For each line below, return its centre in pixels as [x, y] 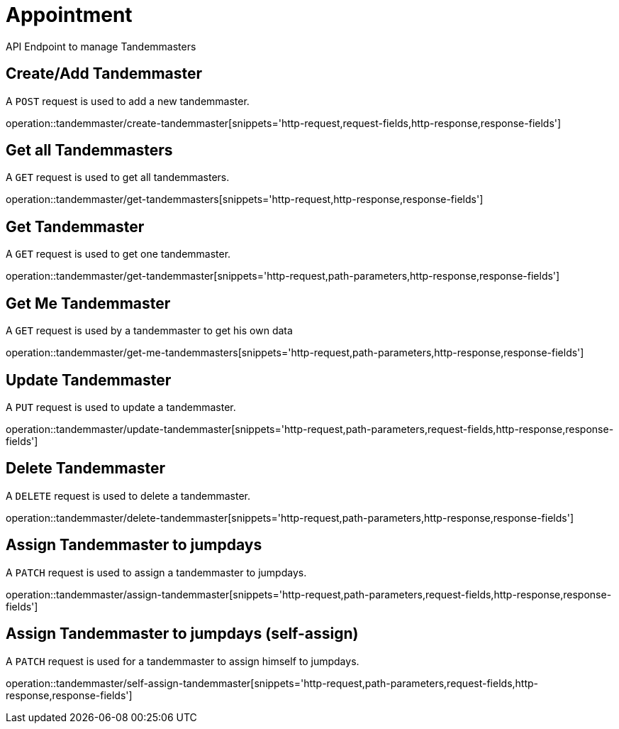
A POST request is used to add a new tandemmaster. [128, 101]
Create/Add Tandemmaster [104, 74]
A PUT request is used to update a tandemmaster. [121, 407]
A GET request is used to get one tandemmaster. [118, 254]
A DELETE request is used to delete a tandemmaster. [128, 495]
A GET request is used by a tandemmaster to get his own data [149, 331]
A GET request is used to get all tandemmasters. [118, 177]
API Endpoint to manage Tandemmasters [101, 46]
